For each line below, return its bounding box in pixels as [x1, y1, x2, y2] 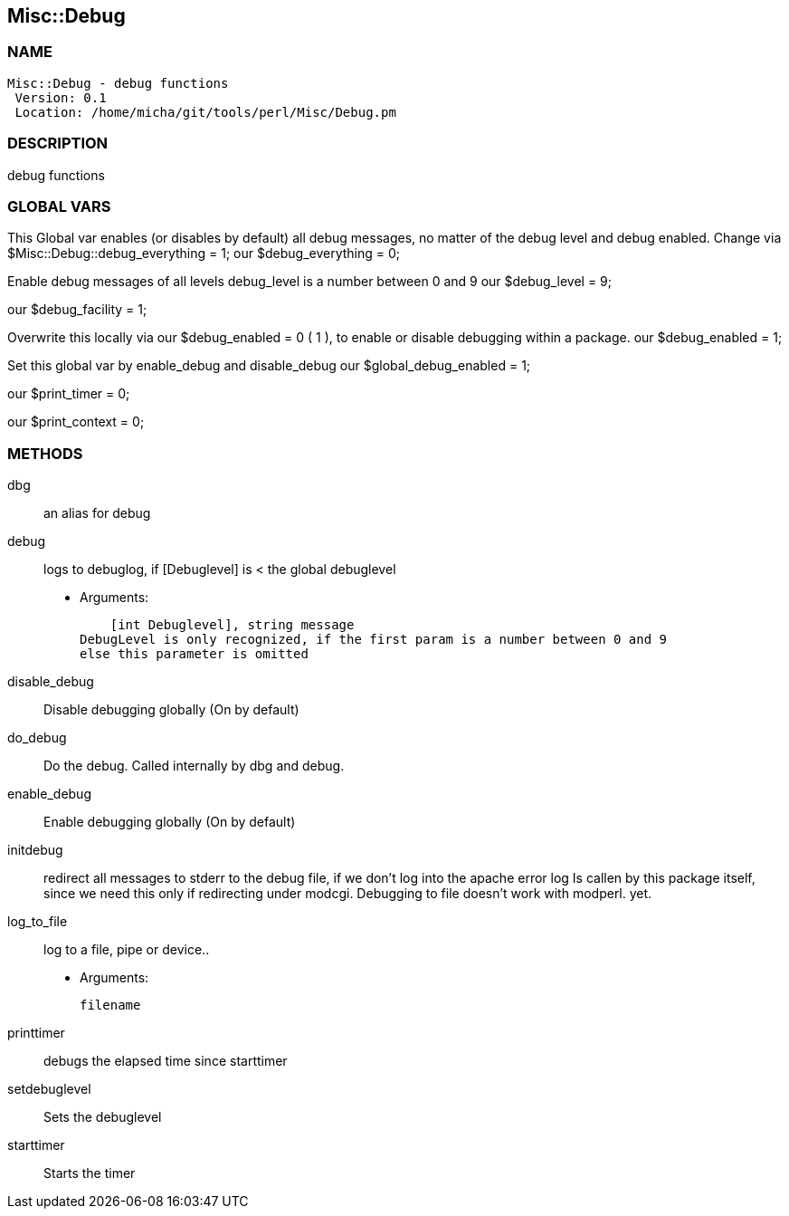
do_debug [7, 730, 67, 746]
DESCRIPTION [7, 134, 109, 153]
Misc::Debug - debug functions [7, 75, 229, 91]
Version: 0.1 [14, 90, 107, 105]
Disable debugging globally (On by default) [43, 702, 299, 718]
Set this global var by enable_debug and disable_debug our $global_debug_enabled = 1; [7, 358, 531, 374]
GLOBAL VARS [7, 196, 111, 215]
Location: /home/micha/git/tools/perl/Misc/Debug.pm [14, 104, 396, 120]
